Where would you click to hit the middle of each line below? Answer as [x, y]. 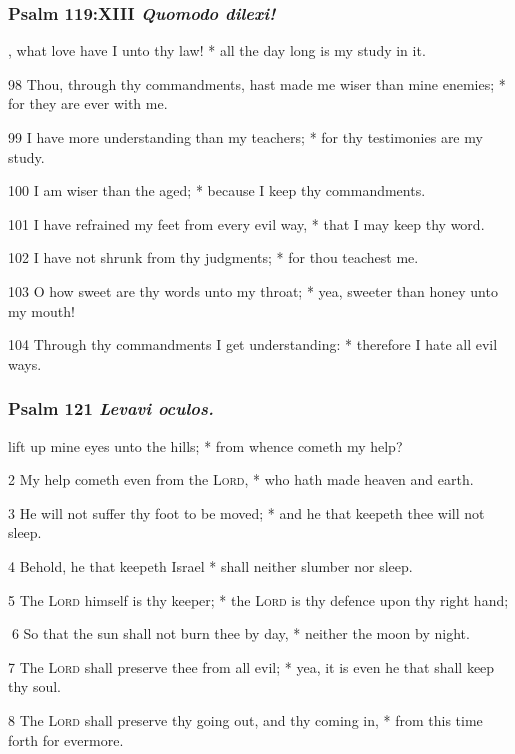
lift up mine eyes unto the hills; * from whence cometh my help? [205, 445]
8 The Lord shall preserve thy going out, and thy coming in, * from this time [245, 719]
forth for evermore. [66, 739]
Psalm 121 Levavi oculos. [111, 408]
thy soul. [34, 686]
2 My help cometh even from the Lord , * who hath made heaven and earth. [241, 479]
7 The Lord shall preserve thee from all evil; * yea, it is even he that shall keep [251, 666]
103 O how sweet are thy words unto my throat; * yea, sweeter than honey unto [253, 290]
